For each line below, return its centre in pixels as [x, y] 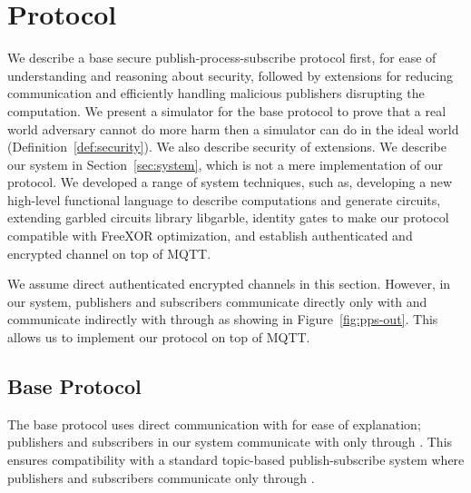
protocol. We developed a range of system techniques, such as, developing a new [230, 182]
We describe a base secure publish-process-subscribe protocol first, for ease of [222, 58]
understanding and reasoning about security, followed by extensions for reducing [231, 75]
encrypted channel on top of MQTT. [109, 253]
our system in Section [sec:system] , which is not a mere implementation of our [226, 164]
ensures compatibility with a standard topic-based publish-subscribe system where [236, 460]
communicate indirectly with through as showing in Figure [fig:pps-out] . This [223, 319]
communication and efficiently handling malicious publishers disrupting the [216, 93]
